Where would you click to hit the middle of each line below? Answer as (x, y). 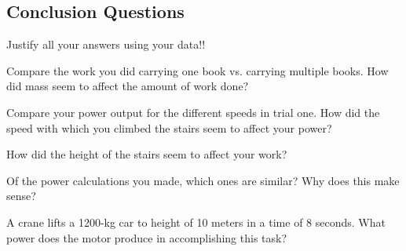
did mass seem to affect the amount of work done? (128, 86)
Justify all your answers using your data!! (106, 44)
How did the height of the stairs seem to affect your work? (147, 154)
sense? (21, 196)
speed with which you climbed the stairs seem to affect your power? (169, 127)
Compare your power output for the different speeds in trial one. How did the (193, 112)
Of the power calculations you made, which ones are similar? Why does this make (203, 180)
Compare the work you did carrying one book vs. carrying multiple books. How (198, 70)
